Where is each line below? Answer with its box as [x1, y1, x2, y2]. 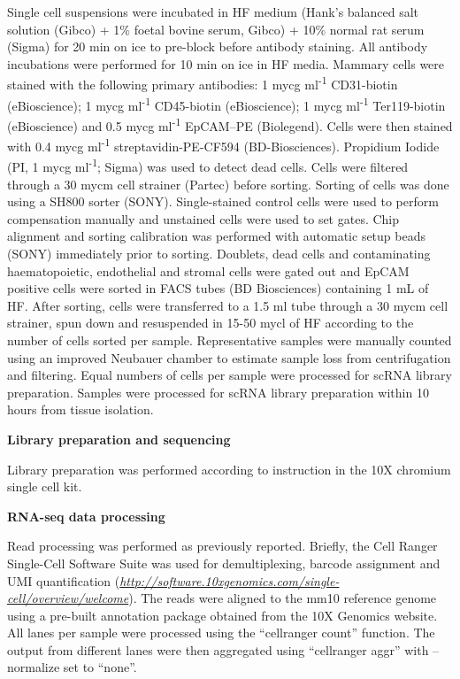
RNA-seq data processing [7, 506, 165, 525]
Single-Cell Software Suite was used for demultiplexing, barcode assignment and [7, 553, 441, 572]
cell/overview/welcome [7, 589, 129, 607]
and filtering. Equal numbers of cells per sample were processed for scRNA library [7, 366, 452, 384]
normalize [7, 658, 60, 676]
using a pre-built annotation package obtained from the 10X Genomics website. [7, 606, 438, 624]
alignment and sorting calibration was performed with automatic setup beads [7, 227, 425, 245]
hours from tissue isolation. [7, 400, 154, 419]
